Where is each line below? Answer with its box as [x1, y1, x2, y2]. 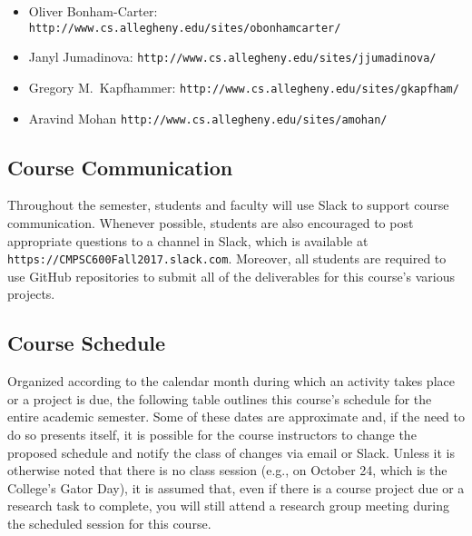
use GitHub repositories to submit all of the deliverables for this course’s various [7, 266, 455, 285]
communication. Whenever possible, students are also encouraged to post [7, 213, 414, 233]
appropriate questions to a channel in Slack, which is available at [7, 231, 369, 250]
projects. [7, 284, 55, 303]
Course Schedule [7, 329, 166, 357]
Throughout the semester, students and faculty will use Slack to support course [7, 195, 449, 214]
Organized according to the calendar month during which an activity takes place [7, 372, 455, 391]
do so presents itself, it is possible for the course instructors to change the [7, 425, 417, 444]
